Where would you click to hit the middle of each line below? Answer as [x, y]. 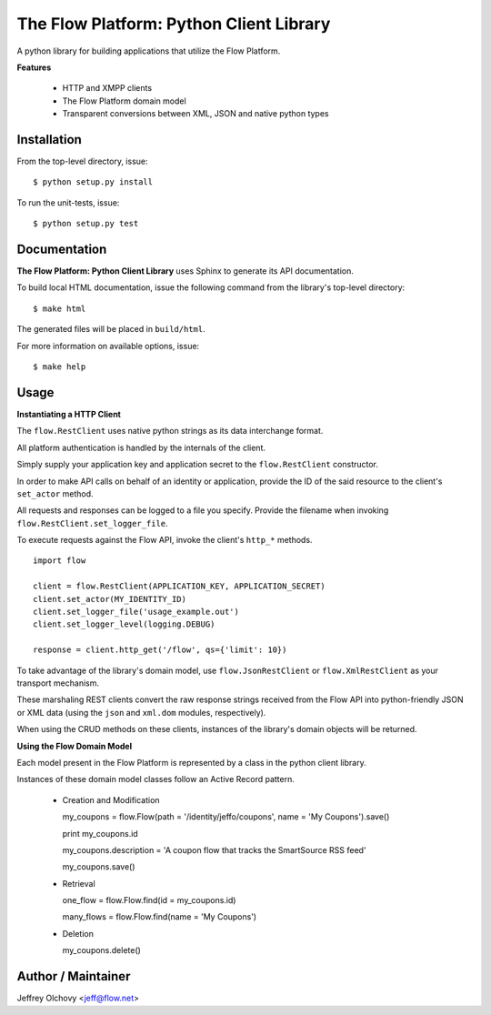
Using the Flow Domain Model [74, 746]
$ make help [60, 367]
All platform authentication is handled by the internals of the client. [141, 447]
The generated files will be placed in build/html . [111, 329]
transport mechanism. [58, 683]
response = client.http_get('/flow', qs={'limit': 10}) [160, 650]
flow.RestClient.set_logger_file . [92, 523]
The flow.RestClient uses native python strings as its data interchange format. [170, 431]
